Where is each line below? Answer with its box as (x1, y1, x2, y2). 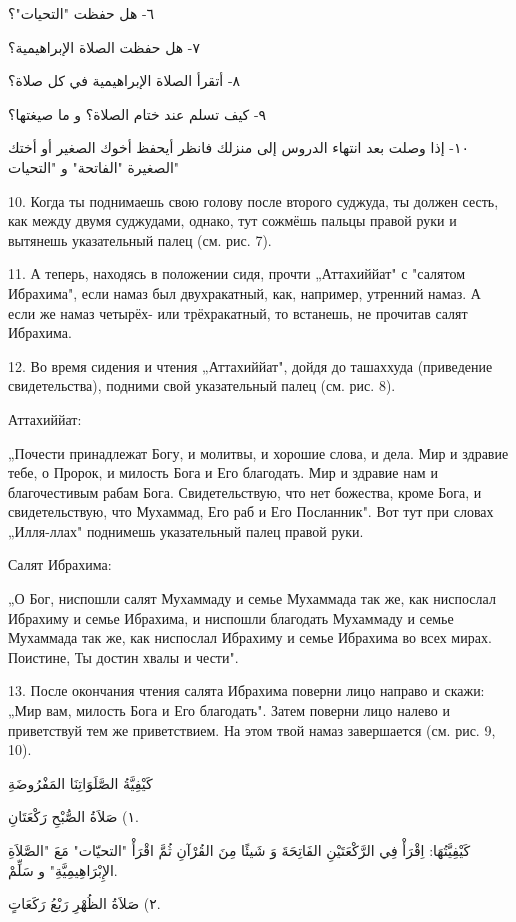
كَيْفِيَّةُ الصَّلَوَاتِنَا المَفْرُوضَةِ (8, 772, 153, 793)
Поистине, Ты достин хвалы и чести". (8, 646, 239, 667)
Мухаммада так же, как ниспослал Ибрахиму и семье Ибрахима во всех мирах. (8, 627, 492, 648)
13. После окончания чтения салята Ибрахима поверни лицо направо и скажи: (8, 680, 485, 701)
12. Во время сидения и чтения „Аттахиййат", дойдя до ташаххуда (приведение (8, 355, 493, 376)
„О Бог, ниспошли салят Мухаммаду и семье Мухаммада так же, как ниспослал (8, 588, 496, 609)
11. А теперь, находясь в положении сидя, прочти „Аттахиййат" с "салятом (8, 263, 465, 284)
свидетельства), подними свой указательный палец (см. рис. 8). (8, 375, 396, 396)
